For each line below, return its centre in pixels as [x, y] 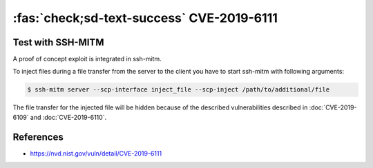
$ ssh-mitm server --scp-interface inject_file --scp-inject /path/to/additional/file [179, 90]
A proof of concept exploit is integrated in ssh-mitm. [87, 59]
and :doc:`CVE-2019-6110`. [68, 117]
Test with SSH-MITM [58, 42]
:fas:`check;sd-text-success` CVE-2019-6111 [145, 18]
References [38, 137]
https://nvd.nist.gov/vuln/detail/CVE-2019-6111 [96, 153]
